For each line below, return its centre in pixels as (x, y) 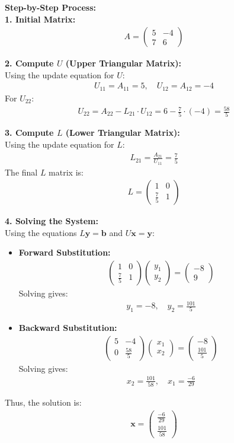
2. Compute (29, 63)
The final (21, 172)
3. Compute (29, 133)
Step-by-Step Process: (50, 7)
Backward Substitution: (68, 327)
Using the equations (41, 232)
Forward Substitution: (65, 252)
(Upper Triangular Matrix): (123, 63)
